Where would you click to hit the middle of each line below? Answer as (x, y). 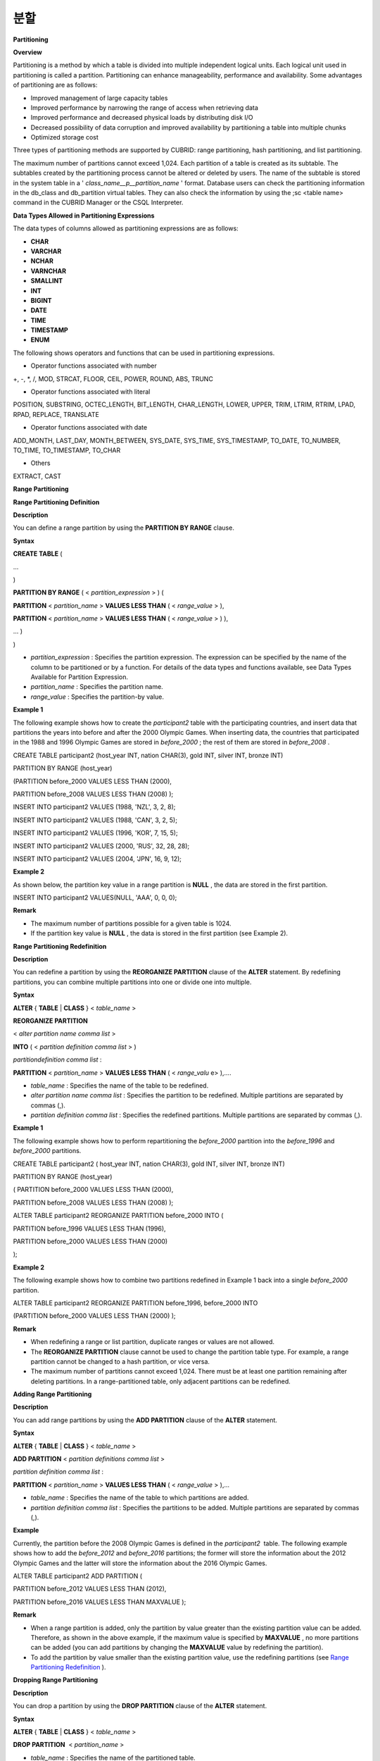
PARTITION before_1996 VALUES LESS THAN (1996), (89, 1228)
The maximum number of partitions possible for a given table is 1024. (131, 923)
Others (40, 463)
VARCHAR (46, 251)
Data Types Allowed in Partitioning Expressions (84, 216)
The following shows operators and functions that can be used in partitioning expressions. (144, 353)
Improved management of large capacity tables (99, 98)
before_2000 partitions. (47, 1151)
